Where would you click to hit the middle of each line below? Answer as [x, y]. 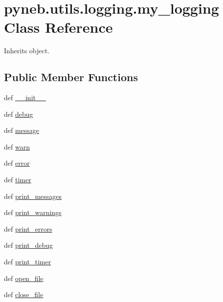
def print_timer [28, 262]
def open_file [24, 278]
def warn [17, 146]
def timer [18, 180]
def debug [19, 114]
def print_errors [28, 228]
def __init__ [25, 97]
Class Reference [58, 27]
